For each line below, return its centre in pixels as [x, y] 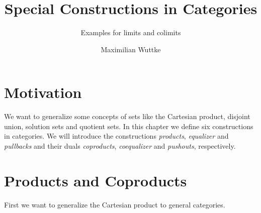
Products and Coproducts [96, 180]
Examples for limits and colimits [131, 32]
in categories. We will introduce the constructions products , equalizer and [116, 136]
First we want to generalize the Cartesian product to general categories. [115, 204]
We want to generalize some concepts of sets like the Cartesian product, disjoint [127, 116]
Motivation [43, 92]
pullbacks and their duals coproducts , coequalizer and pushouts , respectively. [120, 146]
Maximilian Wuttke [131, 49]
